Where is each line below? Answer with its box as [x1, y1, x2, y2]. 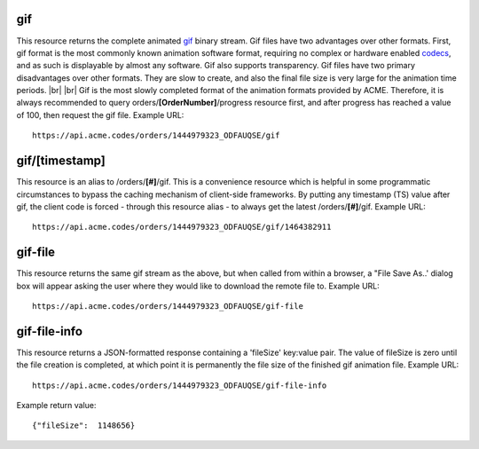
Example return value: [16, 400, 97, 411]
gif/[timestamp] [16, 154, 106, 169]
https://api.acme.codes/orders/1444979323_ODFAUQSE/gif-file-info [32, 380, 327, 390]
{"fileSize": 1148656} [32, 421, 136, 430]
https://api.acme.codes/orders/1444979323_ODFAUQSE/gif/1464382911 [32, 222, 332, 232]
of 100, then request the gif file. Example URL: [16, 109, 185, 120]
